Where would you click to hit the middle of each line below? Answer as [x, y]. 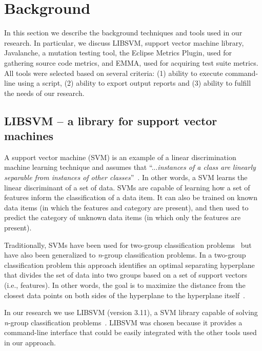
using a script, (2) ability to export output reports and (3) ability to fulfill [134, 83]
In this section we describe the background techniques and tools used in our [123, 33]
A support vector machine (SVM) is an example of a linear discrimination [120, 157]
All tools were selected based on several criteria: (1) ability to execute [114, 73]
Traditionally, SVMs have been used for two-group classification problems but [128, 245]
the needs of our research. [44, 93]
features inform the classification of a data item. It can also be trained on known [131, 197]
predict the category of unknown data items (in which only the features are [123, 217]
